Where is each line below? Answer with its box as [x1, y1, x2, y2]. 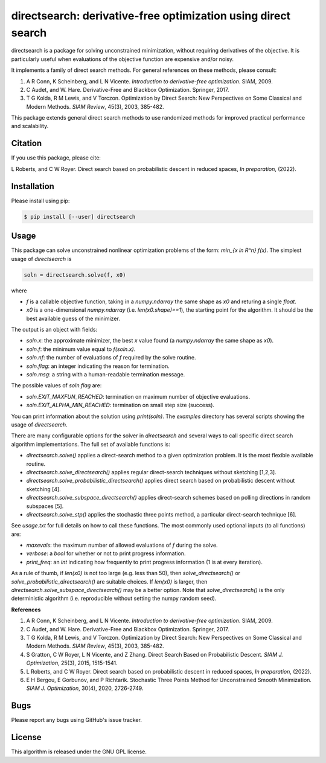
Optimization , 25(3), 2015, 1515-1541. [26, 659, 118, 667]
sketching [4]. [26, 485, 62, 492]
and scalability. [11, 123, 49, 130]
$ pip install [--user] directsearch [24, 213, 136, 220]
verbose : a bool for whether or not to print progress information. [26, 550, 186, 557]
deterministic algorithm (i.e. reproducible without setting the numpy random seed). [11, 595, 217, 602]
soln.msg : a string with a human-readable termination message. [26, 371, 185, 378]
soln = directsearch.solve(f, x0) [24, 271, 126, 278]
